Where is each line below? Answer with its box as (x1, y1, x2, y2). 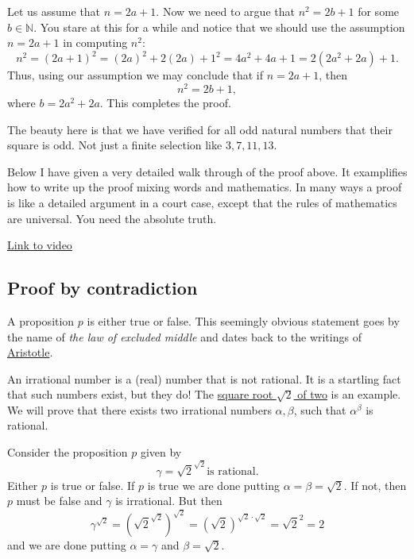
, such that (293, 401, 346, 418)
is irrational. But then (115, 492, 222, 509)
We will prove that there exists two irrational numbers (7, 401, 272, 418)
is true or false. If (50, 476, 135, 493)
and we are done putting (7, 536, 126, 553)
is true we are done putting (147, 476, 280, 493)
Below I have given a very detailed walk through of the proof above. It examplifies (7, 163, 408, 179)
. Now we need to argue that (156, 3, 295, 19)
